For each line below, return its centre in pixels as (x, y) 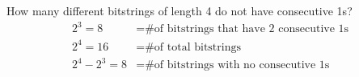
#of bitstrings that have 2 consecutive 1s (247, 29)
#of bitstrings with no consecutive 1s (237, 65)
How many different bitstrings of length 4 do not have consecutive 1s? (179, 10)
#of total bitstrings (193, 47)
